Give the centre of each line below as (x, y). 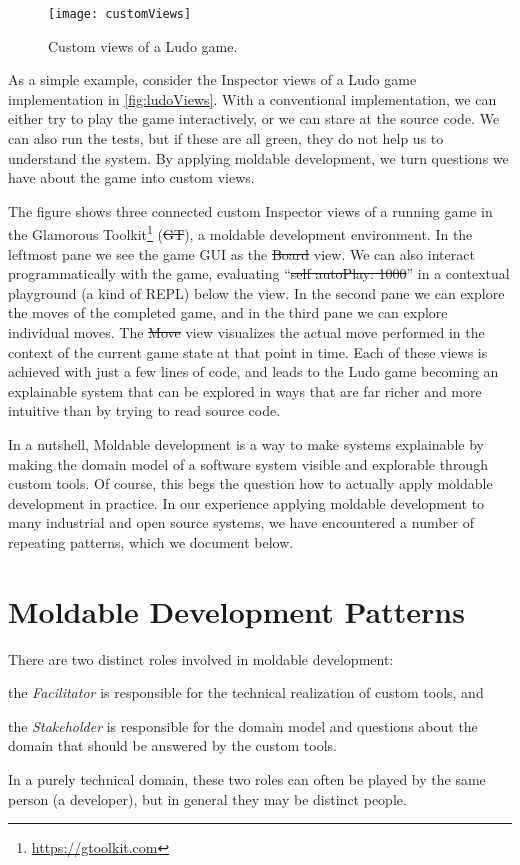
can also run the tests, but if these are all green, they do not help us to (226, 138)
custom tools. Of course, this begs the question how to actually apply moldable (250, 483)
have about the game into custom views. (131, 177)
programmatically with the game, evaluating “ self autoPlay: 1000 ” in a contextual (259, 273)
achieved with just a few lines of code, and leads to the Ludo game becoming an (253, 371)
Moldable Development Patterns (236, 610)
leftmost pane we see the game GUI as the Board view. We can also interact (241, 253)
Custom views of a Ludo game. (143, 45)
